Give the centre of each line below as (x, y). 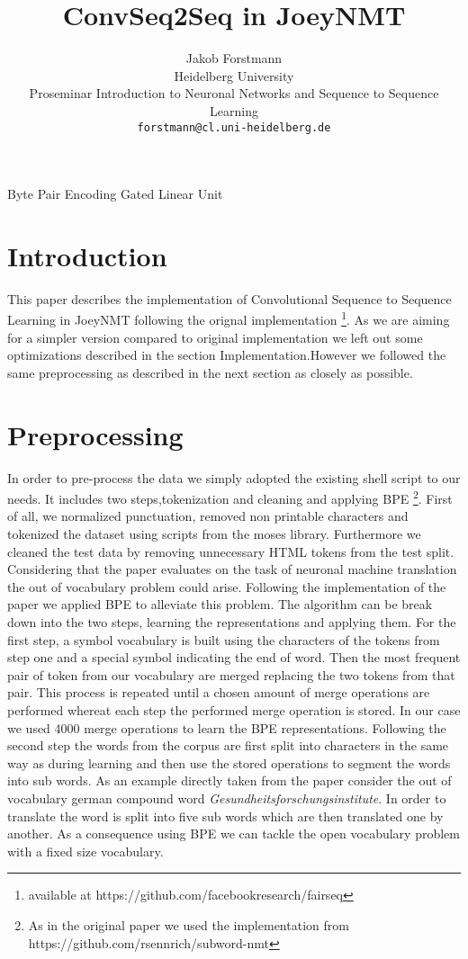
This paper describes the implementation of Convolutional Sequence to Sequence (229, 298)
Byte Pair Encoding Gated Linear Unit (115, 194)
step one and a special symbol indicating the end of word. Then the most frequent (234, 657)
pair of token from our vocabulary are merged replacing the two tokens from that (231, 674)
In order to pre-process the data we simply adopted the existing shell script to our (234, 477)
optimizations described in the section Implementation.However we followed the (227, 355)
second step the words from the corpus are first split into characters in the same (228, 745)
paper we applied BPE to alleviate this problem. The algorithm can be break (220, 604)
